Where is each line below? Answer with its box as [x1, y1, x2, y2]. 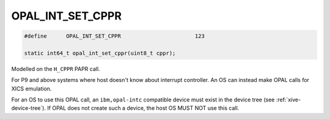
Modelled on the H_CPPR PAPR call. [11, 65, 100, 72]
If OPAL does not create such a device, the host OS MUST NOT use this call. [46, 104, 240, 112]
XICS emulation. [11, 85, 52, 92]
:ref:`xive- [276, 96, 301, 103]
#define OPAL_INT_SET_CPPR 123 [24, 33, 205, 39]
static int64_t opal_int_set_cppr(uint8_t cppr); [24, 49, 176, 56]
